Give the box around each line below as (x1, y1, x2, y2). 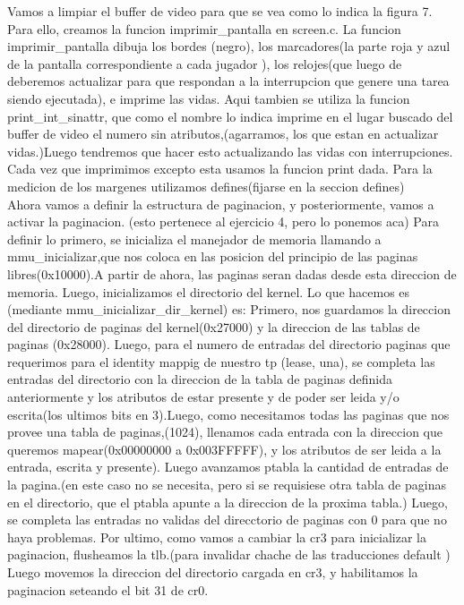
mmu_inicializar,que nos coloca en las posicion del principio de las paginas (7, 247, 418, 266)
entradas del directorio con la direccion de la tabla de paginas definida (7, 370, 393, 388)
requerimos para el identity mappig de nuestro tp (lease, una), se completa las (7, 352, 435, 371)
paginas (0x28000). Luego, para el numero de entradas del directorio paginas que (7, 335, 451, 354)
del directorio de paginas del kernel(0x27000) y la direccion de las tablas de (7, 317, 420, 336)
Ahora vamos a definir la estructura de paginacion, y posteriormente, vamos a (7, 194, 434, 213)
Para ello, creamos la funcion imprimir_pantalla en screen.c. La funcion (7, 19, 401, 38)
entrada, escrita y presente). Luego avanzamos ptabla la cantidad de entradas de (7, 457, 449, 476)
